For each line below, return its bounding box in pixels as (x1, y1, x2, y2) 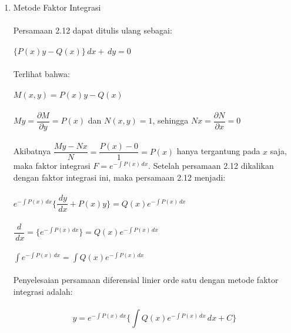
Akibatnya (13, 145, 51, 157)
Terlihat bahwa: (13, 67, 70, 79)
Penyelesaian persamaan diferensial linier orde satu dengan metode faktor (13, 274, 279, 286)
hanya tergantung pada (176, 145, 260, 157)
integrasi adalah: (13, 285, 73, 297)
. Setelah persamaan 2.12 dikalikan (148, 159, 274, 172)
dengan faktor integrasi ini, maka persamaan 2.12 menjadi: (13, 171, 226, 184)
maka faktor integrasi (13, 159, 91, 172)
